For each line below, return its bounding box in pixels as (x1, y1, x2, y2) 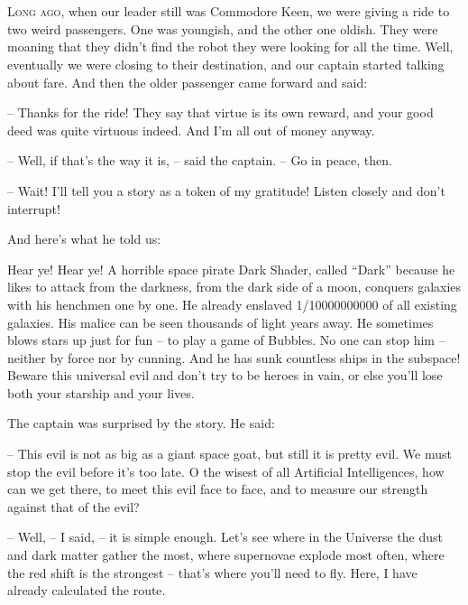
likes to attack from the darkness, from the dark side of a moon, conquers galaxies (7, 277, 462, 296)
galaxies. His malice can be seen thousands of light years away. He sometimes (7, 312, 434, 331)
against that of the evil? (7, 497, 140, 516)
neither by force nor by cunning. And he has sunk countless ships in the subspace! (7, 348, 461, 367)
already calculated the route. (7, 581, 166, 600)
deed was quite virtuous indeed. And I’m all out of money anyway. (7, 120, 375, 139)
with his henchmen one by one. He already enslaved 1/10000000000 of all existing (7, 294, 457, 313)
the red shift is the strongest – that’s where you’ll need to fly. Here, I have (7, 563, 418, 582)
